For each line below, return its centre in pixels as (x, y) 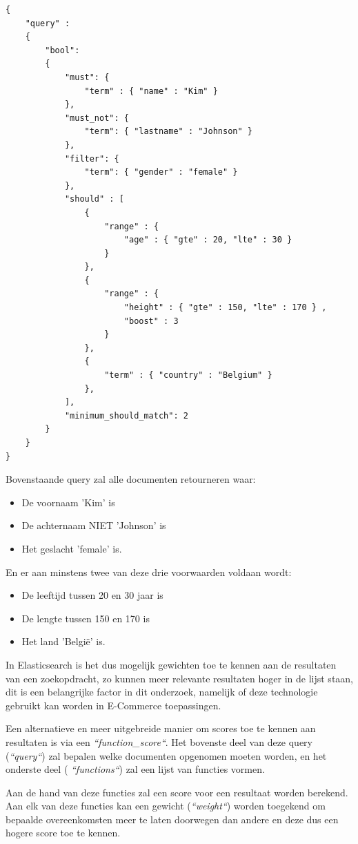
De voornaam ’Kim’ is (68, 502)
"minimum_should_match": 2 (126, 415)
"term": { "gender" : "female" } (161, 172)
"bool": (62, 50)
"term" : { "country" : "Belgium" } (188, 375)
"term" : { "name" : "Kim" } (151, 91)
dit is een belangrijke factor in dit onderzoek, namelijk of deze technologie (162, 692)
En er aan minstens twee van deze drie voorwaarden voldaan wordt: (149, 572)
